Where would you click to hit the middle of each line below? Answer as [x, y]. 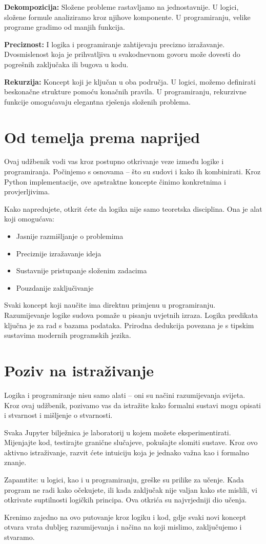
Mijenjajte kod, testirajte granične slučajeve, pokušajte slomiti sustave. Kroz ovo [131, 442]
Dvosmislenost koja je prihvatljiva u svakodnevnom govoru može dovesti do [122, 54]
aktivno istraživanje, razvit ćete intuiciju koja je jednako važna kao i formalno [127, 452]
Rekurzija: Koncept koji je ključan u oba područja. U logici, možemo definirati [130, 81]
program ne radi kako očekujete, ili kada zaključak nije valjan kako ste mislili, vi [131, 489]
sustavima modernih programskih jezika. [68, 335]
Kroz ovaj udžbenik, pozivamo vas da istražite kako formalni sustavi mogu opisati [133, 405]
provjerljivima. [27, 192]
